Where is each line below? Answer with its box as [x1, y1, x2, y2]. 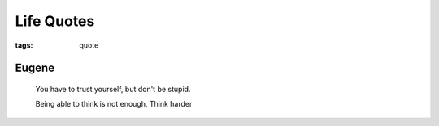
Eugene [15, 61, 55, 75]
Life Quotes [15, 12, 95, 30]
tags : [15, 40, 33, 50]
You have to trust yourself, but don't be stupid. [35, 84, 191, 94]
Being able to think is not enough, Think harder [35, 99, 193, 109]
